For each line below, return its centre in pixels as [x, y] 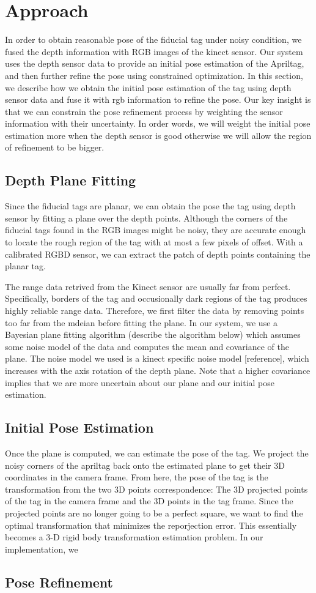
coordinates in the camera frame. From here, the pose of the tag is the [137, 477]
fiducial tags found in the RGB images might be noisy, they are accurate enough [156, 230]
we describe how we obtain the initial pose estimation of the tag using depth [148, 87]
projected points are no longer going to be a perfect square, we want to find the [154, 513]
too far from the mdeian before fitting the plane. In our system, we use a [141, 322]
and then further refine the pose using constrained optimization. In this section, [154, 75]
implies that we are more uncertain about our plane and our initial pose [140, 382]
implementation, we [42, 549]
